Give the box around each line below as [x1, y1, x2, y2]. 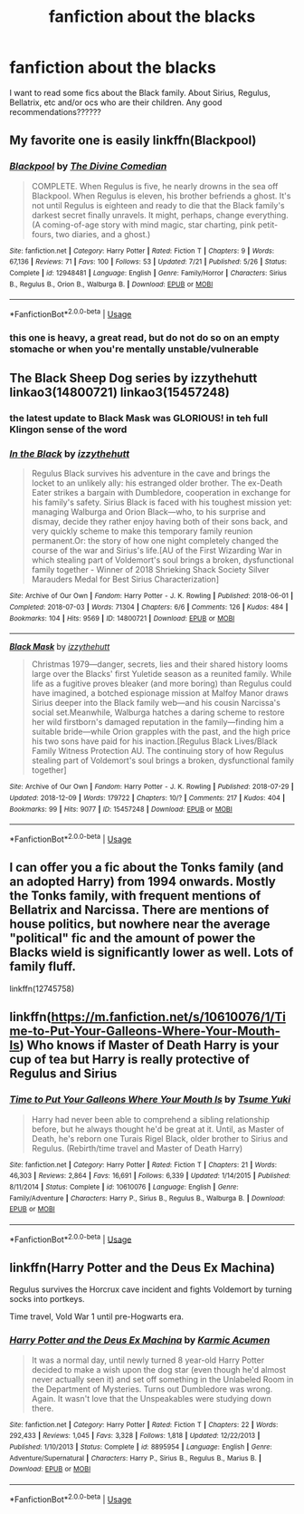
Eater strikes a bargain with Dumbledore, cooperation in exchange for [31, 487, 291, 498]
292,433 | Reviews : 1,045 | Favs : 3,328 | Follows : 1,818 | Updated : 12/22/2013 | [9, 1432, 261, 1441]
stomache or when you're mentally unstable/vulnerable [9, 342, 260, 355]
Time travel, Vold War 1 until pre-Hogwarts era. [9, 1311, 184, 1322]
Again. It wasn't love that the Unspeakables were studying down [31, 1393, 271, 1403]
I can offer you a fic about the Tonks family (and [9, 860, 284, 875]
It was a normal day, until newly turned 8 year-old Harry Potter [31, 1355, 265, 1365]
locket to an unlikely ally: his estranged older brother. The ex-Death [31, 477, 283, 488]
